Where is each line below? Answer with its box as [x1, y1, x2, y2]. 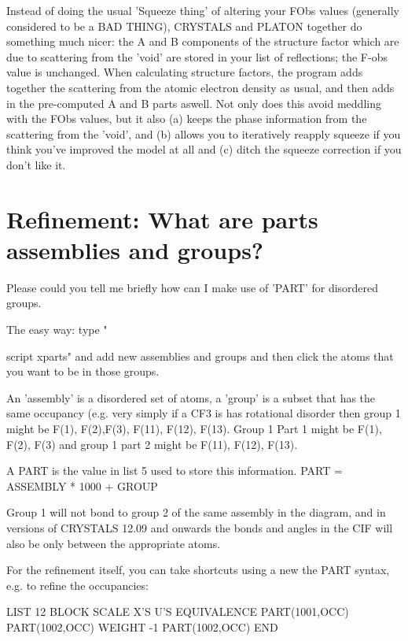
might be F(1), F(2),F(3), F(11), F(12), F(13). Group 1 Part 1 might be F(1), [6, 421, 382, 436]
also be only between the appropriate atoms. [6, 535, 221, 551]
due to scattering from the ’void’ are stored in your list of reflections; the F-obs [6, 48, 388, 65]
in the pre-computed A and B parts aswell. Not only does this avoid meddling [6, 94, 381, 111]
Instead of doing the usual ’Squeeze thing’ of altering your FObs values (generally [6, 2, 399, 18]
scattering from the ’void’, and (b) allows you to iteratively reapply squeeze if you [6, 125, 401, 142]
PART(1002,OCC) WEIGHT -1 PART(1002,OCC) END [6, 618, 278, 635]
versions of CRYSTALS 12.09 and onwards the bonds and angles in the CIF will [6, 519, 393, 535]
